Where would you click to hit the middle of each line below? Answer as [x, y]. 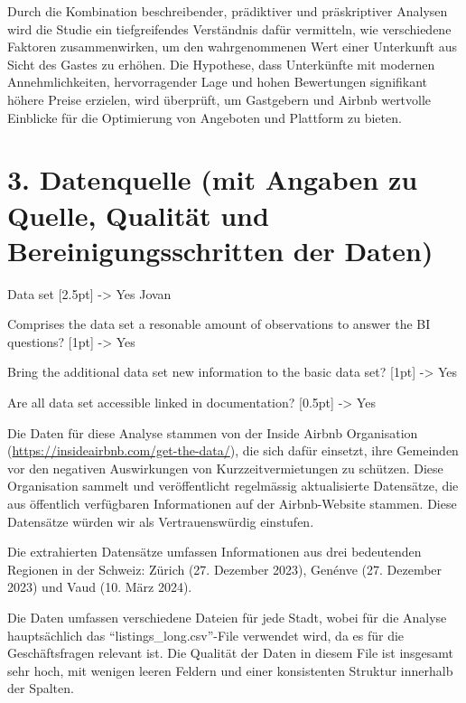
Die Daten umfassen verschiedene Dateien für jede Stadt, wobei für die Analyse [227, 617]
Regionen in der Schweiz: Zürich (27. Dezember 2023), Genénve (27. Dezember [225, 569]
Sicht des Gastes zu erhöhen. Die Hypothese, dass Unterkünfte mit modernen [221, 64]
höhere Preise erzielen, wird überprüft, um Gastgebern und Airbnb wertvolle [219, 99]
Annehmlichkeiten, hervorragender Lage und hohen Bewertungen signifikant [218, 82]
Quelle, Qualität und [138, 215]
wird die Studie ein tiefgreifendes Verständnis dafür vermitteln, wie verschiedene [229, 28]
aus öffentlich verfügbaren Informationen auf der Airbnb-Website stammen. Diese [232, 503]
